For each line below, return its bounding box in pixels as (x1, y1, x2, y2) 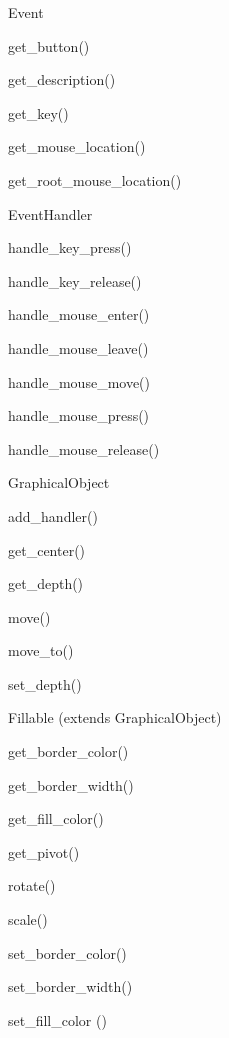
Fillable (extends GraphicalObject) (8, 707, 222, 728)
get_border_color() (8, 741, 129, 762)
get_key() (8, 102, 69, 123)
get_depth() (8, 573, 84, 594)
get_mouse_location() (8, 136, 146, 157)
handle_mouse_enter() (8, 304, 150, 325)
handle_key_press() (8, 237, 132, 258)
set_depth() (8, 673, 82, 694)
